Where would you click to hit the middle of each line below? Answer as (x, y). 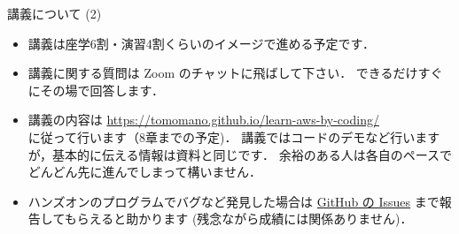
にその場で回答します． (96, 90)
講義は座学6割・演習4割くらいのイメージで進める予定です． (201, 43)
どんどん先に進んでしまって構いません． (144, 172)
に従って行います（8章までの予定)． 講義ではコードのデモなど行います (234, 136)
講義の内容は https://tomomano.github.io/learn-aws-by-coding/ (203, 120)
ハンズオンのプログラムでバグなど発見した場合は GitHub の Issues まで (233, 201)
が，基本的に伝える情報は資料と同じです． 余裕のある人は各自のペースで (240, 154)
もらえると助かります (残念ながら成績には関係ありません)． (238, 219)
